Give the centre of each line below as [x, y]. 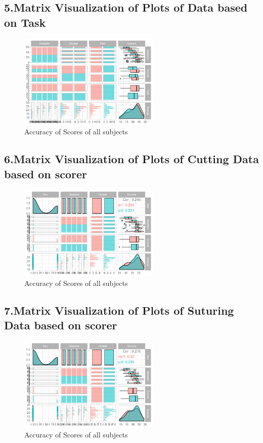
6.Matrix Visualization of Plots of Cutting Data [131, 159]
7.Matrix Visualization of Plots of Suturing [119, 310]
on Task [25, 22]
